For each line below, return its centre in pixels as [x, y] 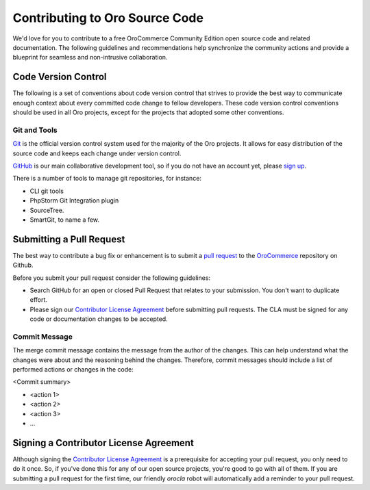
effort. [39, 300]
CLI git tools [47, 191]
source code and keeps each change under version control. [97, 153]
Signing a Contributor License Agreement [103, 442]
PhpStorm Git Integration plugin [74, 201]
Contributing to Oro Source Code [108, 18]
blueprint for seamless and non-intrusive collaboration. [90, 57]
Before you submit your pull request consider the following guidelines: [112, 278]
